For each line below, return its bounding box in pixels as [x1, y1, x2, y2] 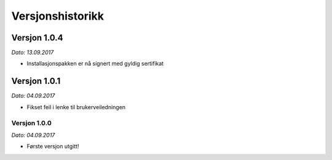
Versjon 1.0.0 [11, 118, 52, 127]
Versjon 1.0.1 [11, 76, 61, 86]
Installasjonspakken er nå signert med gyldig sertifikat [26, 60, 164, 67]
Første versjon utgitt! [26, 143, 79, 150]
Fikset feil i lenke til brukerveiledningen [26, 103, 126, 110]
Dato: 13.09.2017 [11, 49, 54, 56]
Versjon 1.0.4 [11, 32, 64, 43]
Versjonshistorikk [11, 9, 105, 23]
